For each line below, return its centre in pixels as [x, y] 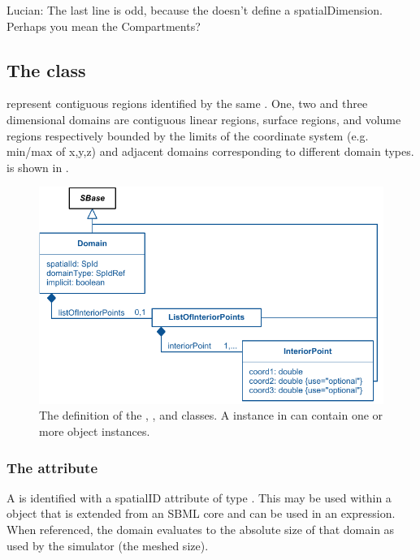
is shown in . [38, 167]
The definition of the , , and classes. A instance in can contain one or [211, 415]
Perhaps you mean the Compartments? [104, 26]
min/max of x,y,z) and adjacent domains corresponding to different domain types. [210, 151]
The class [46, 69]
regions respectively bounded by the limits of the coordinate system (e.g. [188, 135]
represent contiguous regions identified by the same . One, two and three [187, 103]
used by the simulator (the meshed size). [108, 545]
